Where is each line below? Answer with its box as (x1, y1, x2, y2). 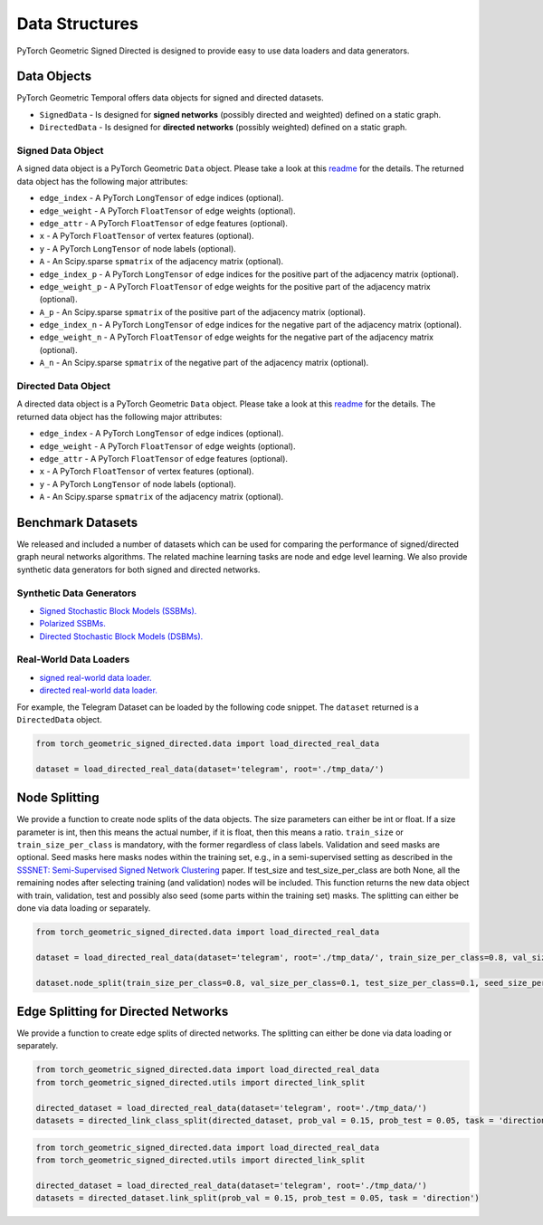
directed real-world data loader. (39, 684, 158, 696)
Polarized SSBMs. (39, 618, 106, 629)
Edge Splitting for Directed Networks (16, 1003, 229, 1019)
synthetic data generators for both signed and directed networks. (16, 564, 261, 575)
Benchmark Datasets (16, 514, 138, 530)
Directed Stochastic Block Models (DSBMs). (39, 630, 204, 642)
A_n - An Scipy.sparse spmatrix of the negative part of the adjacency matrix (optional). (39, 358, 369, 368)
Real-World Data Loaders (16, 653, 130, 665)
